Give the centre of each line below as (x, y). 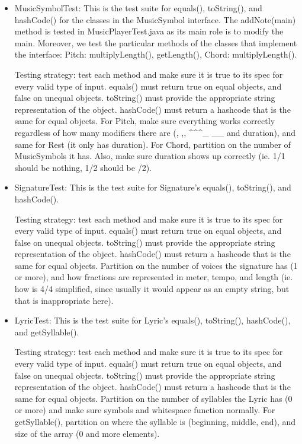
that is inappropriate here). (64, 300)
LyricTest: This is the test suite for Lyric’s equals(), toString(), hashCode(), (152, 320)
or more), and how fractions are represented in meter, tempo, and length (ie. (154, 277)
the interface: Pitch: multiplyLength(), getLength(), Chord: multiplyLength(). (156, 54)
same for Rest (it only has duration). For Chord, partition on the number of (152, 144)
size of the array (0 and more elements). (87, 433)
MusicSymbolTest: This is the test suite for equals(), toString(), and (138, 8)
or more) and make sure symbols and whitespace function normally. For (145, 410)
